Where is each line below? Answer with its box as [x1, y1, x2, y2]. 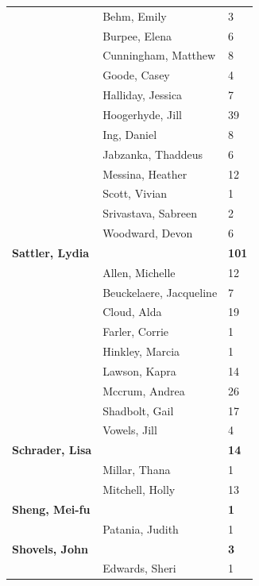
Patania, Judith [102, 520, 179, 537]
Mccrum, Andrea [102, 382, 185, 399]
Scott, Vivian [102, 185, 168, 202]
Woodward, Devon [102, 225, 193, 241]
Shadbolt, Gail [102, 402, 174, 418]
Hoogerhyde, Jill [102, 106, 182, 122]
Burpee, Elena [102, 27, 172, 44]
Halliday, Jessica [102, 87, 183, 103]
